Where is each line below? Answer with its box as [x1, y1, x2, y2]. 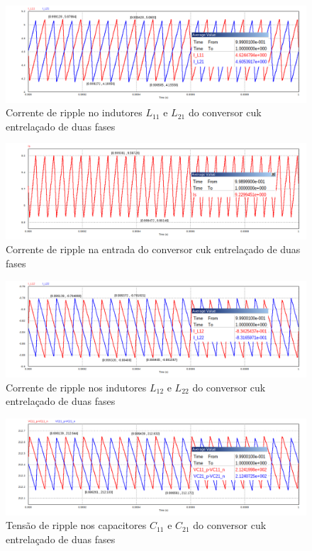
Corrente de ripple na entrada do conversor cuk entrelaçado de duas [6, 242, 301, 257]
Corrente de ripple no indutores [6, 105, 143, 120]
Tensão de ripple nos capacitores [6, 518, 147, 533]
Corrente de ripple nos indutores [6, 379, 147, 394]
